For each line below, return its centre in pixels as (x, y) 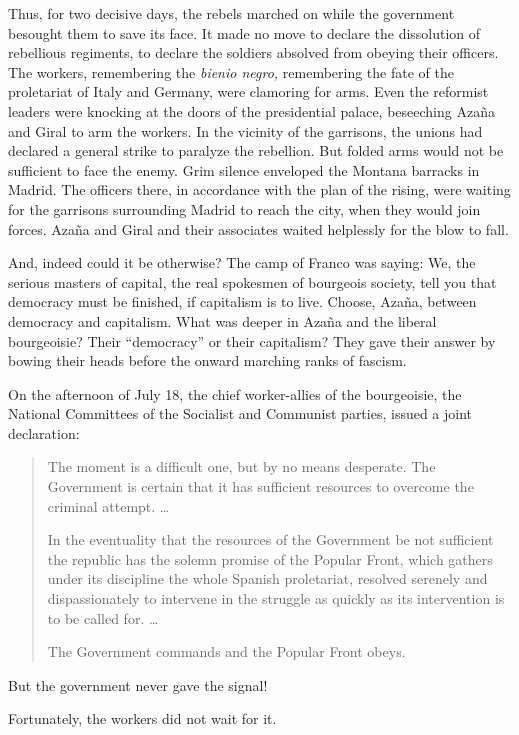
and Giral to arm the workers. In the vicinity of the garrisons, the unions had (245, 130)
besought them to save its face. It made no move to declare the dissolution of (244, 32)
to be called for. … (103, 617)
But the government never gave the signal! (138, 684)
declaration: (44, 432)
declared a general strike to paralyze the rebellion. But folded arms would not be (256, 150)
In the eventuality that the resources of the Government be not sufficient (270, 539)
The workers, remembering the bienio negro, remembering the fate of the (231, 71)
